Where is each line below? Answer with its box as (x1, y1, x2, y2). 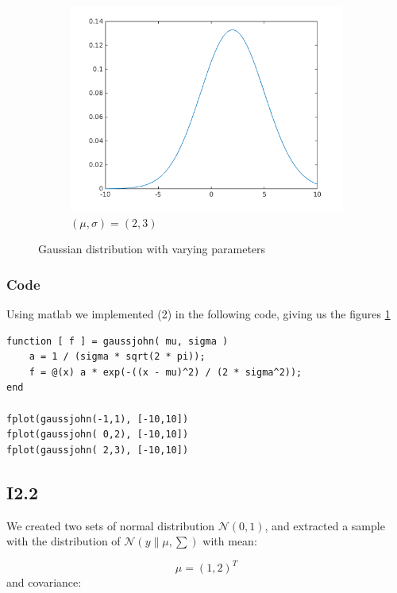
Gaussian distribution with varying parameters (38, 241, 266, 257)
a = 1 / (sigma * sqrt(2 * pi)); (29, 351, 206, 363)
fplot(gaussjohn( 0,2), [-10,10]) (6, 429, 189, 441)
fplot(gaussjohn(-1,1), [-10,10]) (6, 413, 189, 425)
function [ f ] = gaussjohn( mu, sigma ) (6, 335, 229, 347)
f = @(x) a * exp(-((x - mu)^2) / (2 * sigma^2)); (29, 366, 303, 378)
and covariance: (6, 574, 82, 591)
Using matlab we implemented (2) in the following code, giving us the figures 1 (6, 306, 391, 322)
